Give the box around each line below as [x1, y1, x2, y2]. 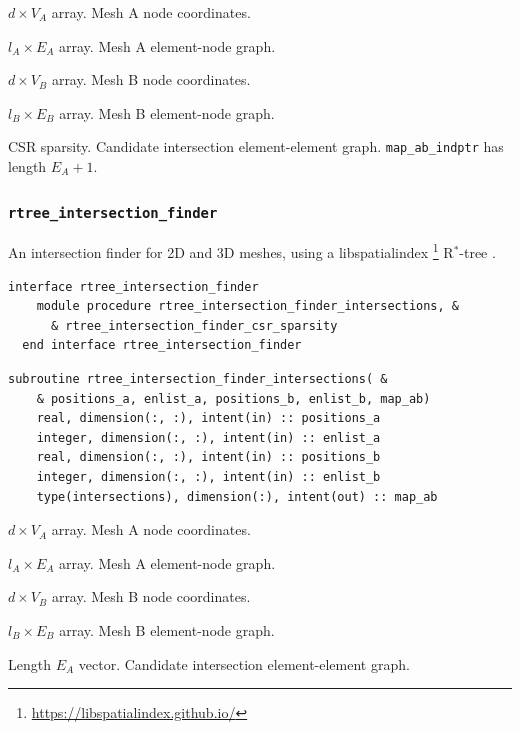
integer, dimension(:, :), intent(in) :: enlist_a [36, 430, 381, 445]
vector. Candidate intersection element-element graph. [78, 653, 410, 674]
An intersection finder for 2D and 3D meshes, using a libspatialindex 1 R [8, 239, 454, 263]
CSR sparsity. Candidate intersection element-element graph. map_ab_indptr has [8, 136, 504, 157]
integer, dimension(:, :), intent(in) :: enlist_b [36, 470, 381, 484]
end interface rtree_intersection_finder [22, 338, 302, 353]
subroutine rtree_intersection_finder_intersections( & [8, 372, 388, 387]
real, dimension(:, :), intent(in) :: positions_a [36, 411, 381, 426]
